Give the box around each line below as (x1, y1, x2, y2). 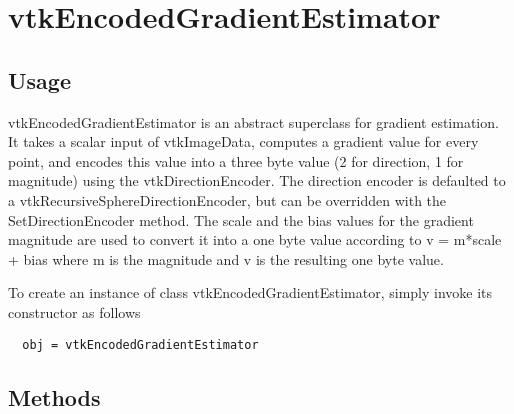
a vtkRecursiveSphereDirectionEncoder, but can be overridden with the (8, 189, 447, 210)
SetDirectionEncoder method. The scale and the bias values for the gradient (8, 209, 474, 230)
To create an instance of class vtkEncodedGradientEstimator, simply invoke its (8, 282, 493, 303)
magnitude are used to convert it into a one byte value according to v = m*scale (8, 229, 502, 250)
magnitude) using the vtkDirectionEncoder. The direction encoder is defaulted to (8, 170, 506, 191)
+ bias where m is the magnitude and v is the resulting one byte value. (8, 248, 444, 269)
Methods (8, 381, 101, 412)
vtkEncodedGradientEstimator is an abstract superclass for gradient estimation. (8, 111, 499, 132)
